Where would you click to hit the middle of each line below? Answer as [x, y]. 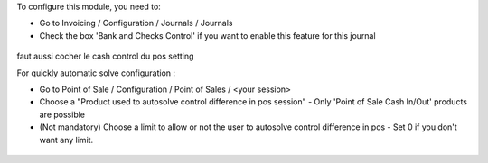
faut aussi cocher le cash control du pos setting [105, 56]
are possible [62, 114]
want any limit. [66, 140]
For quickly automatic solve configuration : [96, 73]
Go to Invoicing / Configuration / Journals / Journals [136, 23]
